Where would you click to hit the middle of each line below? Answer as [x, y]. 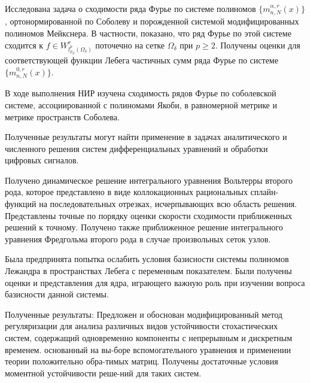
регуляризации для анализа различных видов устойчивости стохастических [141, 326]
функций [21, 204]
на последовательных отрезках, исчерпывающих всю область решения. [168, 204]
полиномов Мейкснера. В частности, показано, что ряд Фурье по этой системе [148, 33]
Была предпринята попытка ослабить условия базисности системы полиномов [147, 259]
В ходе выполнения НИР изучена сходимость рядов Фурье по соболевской [141, 93]
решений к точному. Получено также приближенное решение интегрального [144, 227]
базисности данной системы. [57, 294]
